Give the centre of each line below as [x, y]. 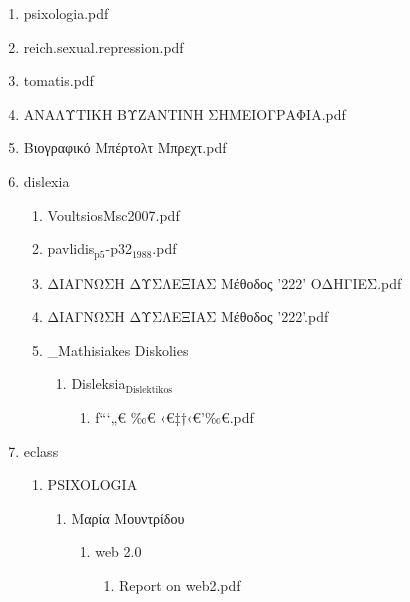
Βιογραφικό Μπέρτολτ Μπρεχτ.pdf [125, 147]
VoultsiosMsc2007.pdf [113, 214]
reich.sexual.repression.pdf [103, 46]
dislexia [46, 180]
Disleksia [98, 383]
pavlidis [71, 248]
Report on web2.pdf [179, 584]
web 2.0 [118, 551]
